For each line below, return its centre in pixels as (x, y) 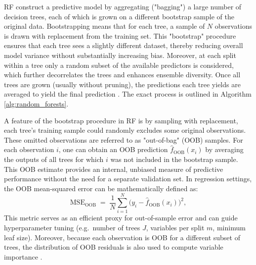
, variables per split (175, 227)
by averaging (224, 149)
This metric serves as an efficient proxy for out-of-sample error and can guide (121, 218)
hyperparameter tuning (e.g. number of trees (72, 227)
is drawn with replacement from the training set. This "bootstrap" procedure (120, 35)
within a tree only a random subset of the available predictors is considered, (119, 65)
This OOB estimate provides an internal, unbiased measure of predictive (114, 169)
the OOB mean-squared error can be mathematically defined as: (101, 188)
